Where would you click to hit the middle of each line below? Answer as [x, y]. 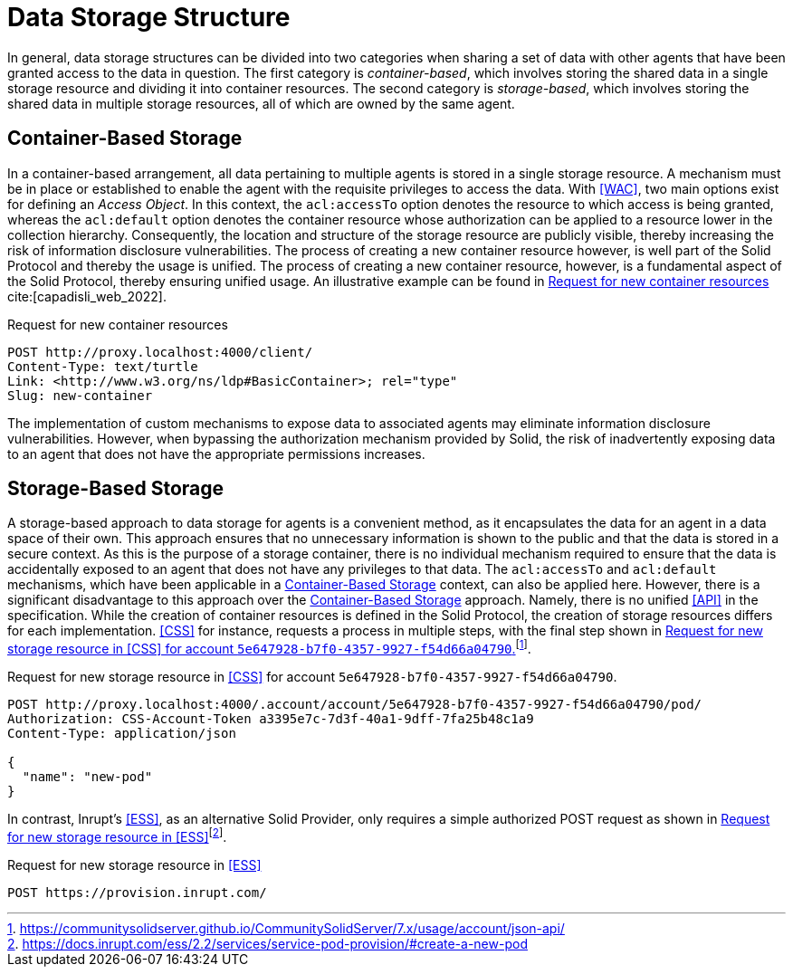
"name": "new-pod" [87, 777]
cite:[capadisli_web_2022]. [87, 296]
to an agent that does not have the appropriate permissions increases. [216, 454]
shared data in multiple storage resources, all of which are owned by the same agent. [261, 103]
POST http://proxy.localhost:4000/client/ [160, 352]
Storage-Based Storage [116, 489]
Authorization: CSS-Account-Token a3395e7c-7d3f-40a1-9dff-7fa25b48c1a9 [271, 719]
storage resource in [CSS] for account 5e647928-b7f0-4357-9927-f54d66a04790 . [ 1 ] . [269, 648]
